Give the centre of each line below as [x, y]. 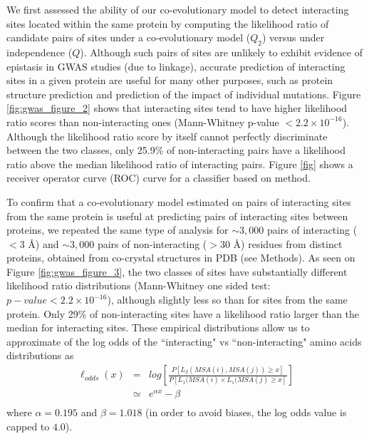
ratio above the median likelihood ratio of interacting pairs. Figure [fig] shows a [180, 164]
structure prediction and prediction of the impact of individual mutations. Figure [184, 94]
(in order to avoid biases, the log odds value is [246, 412]
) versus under [293, 37]
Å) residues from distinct [288, 243]
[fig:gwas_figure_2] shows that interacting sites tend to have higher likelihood [177, 108]
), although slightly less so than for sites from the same [227, 300]
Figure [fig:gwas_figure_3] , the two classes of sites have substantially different [177, 271]
